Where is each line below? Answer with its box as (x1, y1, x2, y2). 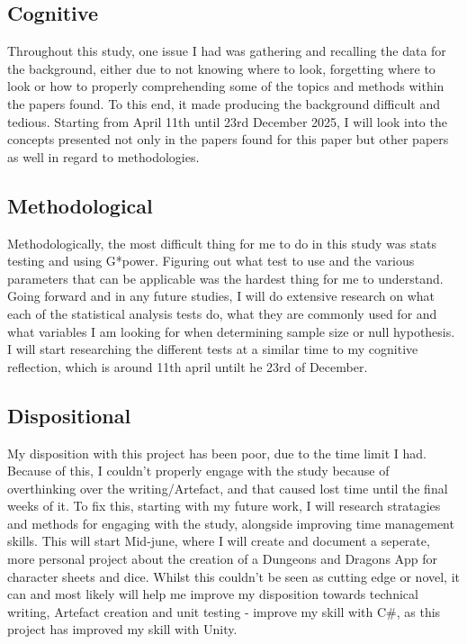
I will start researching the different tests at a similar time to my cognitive (7, 340, 418, 358)
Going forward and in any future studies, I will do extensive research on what (7, 286, 436, 305)
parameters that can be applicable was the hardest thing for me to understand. (7, 268, 444, 287)
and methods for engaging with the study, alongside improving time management (7, 513, 454, 532)
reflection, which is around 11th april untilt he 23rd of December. (7, 357, 368, 376)
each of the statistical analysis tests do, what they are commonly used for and (7, 304, 437, 322)
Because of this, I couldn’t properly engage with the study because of (7, 461, 390, 480)
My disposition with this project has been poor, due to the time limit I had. (7, 443, 427, 462)
